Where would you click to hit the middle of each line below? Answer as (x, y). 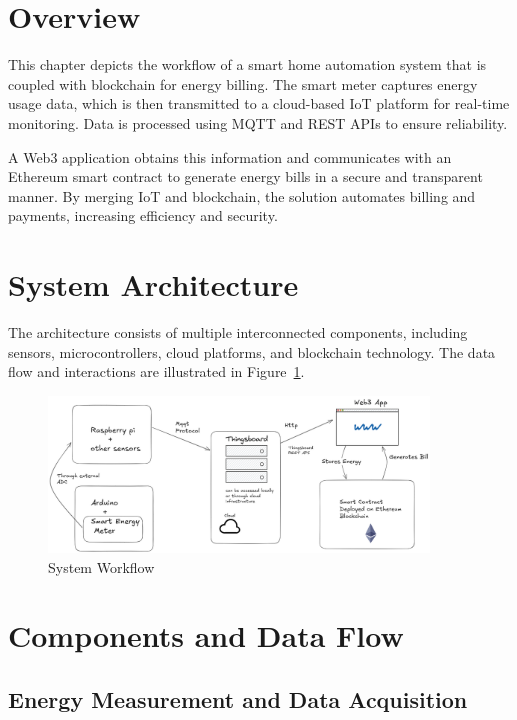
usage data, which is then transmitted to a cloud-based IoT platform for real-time (259, 103)
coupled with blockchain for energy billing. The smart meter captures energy (243, 83)
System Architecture (153, 284)
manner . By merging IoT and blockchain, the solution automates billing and (242, 195)
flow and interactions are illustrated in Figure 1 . (156, 371)
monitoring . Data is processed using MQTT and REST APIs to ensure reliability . (258, 122)
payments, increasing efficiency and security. (143, 215)
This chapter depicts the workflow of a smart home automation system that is (247, 64)
